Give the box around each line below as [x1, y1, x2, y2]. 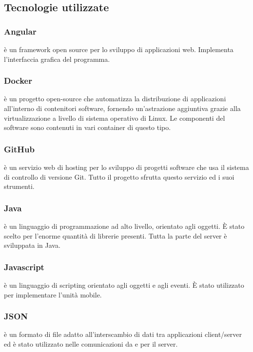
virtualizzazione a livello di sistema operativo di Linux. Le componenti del [4, 112, 225, 123]
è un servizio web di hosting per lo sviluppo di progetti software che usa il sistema [4, 162, 249, 172]
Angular [4, 25, 37, 37]
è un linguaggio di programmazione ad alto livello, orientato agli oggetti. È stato [4, 221, 245, 231]
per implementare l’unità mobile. [4, 289, 102, 299]
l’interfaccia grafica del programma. [4, 54, 110, 64]
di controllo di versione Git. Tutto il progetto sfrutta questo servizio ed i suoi [4, 171, 234, 182]
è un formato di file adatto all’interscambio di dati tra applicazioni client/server [4, 329, 242, 339]
